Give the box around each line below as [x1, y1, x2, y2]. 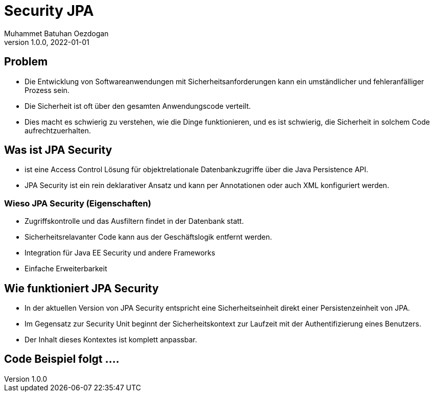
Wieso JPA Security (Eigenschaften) [4, 198, 151, 208]
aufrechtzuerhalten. [25, 126, 91, 135]
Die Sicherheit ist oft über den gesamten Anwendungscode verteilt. [25, 101, 251, 110]
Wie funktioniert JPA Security [4, 282, 159, 295]
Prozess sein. [25, 85, 70, 95]
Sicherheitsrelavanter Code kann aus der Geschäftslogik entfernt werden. [25, 232, 272, 242]
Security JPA [4, 2, 94, 19]
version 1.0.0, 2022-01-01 [4, 37, 89, 46]
